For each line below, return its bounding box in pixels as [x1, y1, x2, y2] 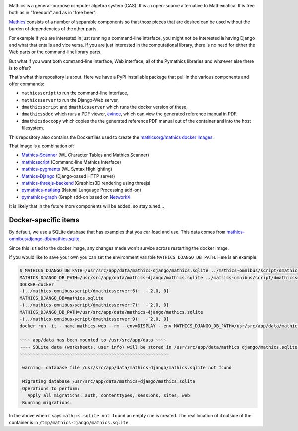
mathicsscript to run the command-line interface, [21, 90, 129, 96]
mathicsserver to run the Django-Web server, [21, 97, 119, 103]
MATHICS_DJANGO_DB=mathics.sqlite [19, 295, 104, 301]
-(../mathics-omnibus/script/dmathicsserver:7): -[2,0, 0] [19, 302, 169, 308]
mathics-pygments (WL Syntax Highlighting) [21, 166, 113, 172]
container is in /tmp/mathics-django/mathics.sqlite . [9, 420, 130, 426]
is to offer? [9, 65, 31, 71]
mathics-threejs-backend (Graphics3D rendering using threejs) [21, 180, 151, 186]
